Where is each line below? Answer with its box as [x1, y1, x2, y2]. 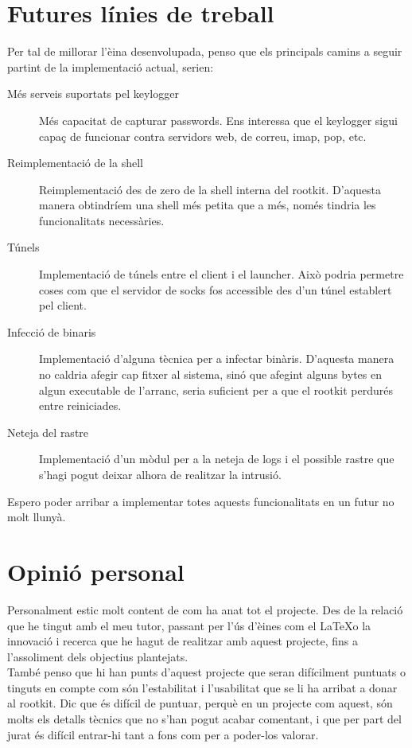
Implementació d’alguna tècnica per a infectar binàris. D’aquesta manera [39, 350, 395, 367]
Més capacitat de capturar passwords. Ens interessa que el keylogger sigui [39, 111, 398, 128]
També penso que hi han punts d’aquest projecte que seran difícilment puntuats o [7, 664, 406, 680]
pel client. [39, 297, 87, 314]
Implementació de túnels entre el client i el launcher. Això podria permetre [39, 266, 404, 282]
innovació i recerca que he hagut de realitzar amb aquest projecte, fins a [7, 633, 358, 649]
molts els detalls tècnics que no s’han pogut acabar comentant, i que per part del [7, 711, 402, 727]
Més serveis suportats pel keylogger [7, 85, 179, 102]
